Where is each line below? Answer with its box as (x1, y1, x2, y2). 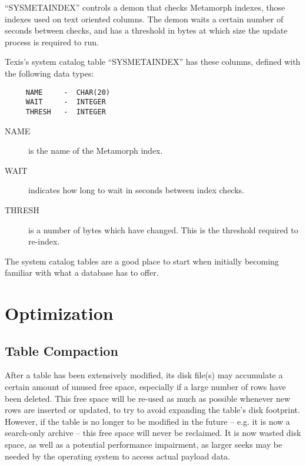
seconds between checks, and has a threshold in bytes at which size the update (5, 24, 288, 37)
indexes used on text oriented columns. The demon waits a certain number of (5, 12, 284, 25)
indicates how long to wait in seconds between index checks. (28, 184, 244, 196)
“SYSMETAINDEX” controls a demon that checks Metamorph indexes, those (5, 1, 285, 13)
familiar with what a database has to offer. (5, 266, 159, 279)
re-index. (28, 235, 60, 247)
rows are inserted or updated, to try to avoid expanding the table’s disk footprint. (5, 404, 300, 416)
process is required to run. (5, 35, 99, 48)
